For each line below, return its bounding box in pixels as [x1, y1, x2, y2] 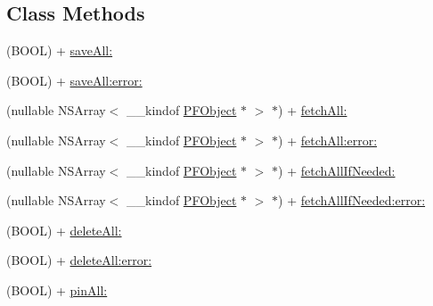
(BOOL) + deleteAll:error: [6, 251, 152, 269]
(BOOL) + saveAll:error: [6, 70, 143, 89]
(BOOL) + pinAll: [6, 280, 108, 299]
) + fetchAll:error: [278, 130, 378, 149]
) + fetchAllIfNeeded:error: [278, 191, 426, 210]
